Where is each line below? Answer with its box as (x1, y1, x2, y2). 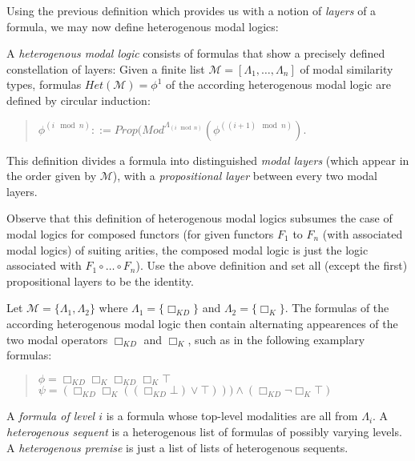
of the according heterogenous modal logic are (165, 76, 391, 93)
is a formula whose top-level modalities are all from (106, 407, 358, 424)
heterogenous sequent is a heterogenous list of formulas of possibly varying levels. (6, 423, 402, 440)
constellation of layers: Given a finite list (6, 60, 205, 77)
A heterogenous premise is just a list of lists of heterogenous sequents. (6, 439, 349, 455)
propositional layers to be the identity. (6, 272, 194, 289)
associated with (6, 257, 82, 274)
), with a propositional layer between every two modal (112, 167, 377, 184)
